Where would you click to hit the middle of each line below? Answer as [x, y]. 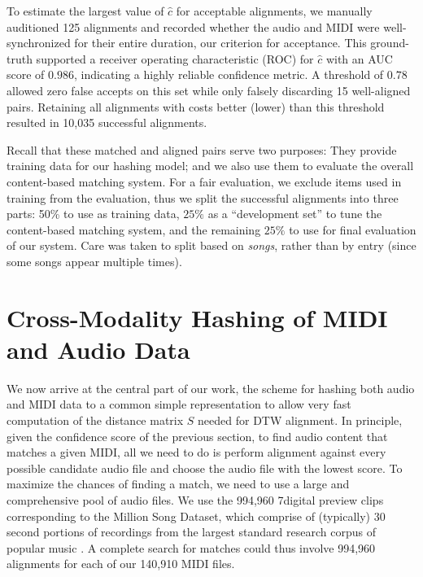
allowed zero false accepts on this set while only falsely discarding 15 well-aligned [209, 90]
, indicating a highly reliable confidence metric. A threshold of [229, 74]
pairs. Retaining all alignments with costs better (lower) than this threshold [196, 106]
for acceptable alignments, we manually [274, 11]
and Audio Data [98, 349]
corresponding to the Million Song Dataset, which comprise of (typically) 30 [196, 516]
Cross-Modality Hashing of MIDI [197, 317]
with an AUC [359, 58]
